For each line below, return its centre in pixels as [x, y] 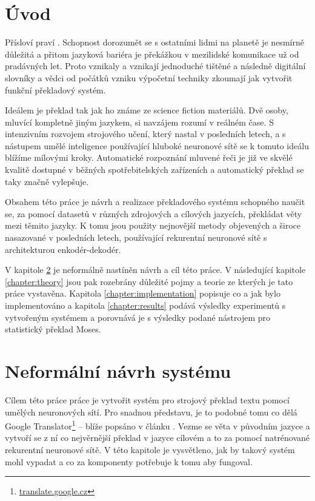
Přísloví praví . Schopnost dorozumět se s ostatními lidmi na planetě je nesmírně [154, 42]
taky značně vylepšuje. [47, 181]
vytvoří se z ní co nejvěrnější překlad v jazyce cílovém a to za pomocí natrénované [157, 438]
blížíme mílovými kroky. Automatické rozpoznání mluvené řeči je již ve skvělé [149, 157]
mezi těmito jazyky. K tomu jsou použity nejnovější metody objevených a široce [153, 225]
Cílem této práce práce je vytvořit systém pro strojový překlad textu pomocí [147, 399]
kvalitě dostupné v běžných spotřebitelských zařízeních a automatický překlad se [154, 170]
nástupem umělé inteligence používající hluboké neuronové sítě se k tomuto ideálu [157, 145]
